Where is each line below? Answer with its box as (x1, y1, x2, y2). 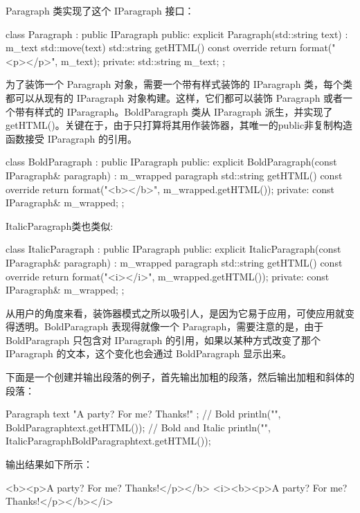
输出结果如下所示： (6, 457, 93, 471)
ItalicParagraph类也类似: (6, 218, 114, 233)
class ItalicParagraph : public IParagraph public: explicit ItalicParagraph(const (6, 242, 341, 256)
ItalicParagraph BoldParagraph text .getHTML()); (6, 433, 211, 448)
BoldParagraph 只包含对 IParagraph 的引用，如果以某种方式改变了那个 (6, 332, 321, 347)
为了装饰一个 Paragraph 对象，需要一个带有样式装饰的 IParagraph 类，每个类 (6, 77, 353, 91)
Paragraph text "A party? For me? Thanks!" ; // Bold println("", (6, 406, 281, 421)
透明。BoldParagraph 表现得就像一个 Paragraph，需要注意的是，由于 (15, 319, 324, 334)
